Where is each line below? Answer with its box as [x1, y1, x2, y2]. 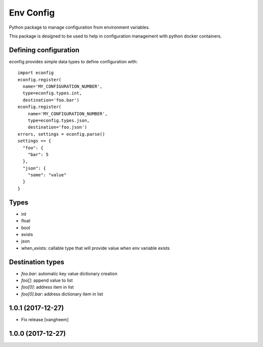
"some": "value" [27, 172, 67, 178]
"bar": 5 [27, 151, 49, 157]
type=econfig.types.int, [22, 91, 82, 96]
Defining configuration [9, 46, 80, 54]
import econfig [18, 70, 54, 75]
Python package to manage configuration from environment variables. [9, 24, 150, 30]
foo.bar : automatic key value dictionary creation [21, 271, 118, 276]
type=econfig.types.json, [27, 117, 90, 123]
